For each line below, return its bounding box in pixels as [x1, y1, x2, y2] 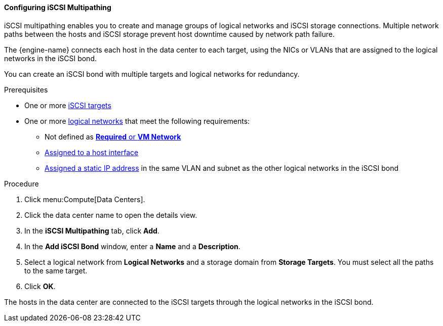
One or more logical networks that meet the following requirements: [24, 116, 250, 125]
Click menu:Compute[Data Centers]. [24, 195, 145, 204]
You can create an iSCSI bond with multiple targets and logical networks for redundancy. [4, 69, 300, 78]
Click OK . [24, 282, 56, 291]
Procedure [4, 179, 39, 188]
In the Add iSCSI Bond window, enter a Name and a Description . [24, 242, 240, 251]
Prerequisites [4, 85, 48, 94]
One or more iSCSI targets [24, 101, 111, 110]
